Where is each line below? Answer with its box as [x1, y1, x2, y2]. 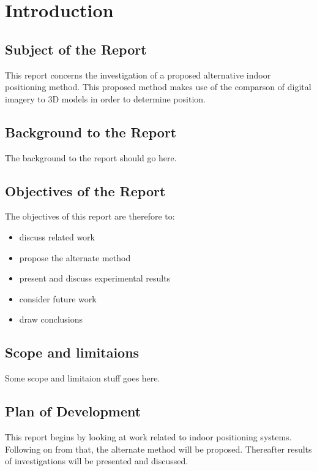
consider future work [19, 292, 97, 305]
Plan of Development [5, 402, 141, 421]
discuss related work [19, 230, 95, 243]
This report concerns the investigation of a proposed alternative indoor [5, 68, 271, 81]
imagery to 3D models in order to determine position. [5, 92, 206, 105]
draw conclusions [19, 313, 83, 326]
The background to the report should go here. [5, 151, 177, 164]
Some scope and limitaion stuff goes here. [5, 372, 160, 385]
